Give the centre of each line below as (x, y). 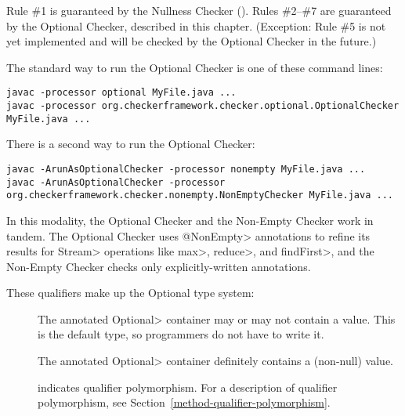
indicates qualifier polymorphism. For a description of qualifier (188, 387)
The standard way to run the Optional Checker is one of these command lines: (195, 67)
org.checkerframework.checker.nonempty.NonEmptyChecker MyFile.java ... (200, 195)
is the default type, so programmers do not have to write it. (181, 334)
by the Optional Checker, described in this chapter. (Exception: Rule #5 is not (196, 25)
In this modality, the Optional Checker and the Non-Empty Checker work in (190, 220)
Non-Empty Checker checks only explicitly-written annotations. (159, 266)
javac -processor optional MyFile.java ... (121, 93)
